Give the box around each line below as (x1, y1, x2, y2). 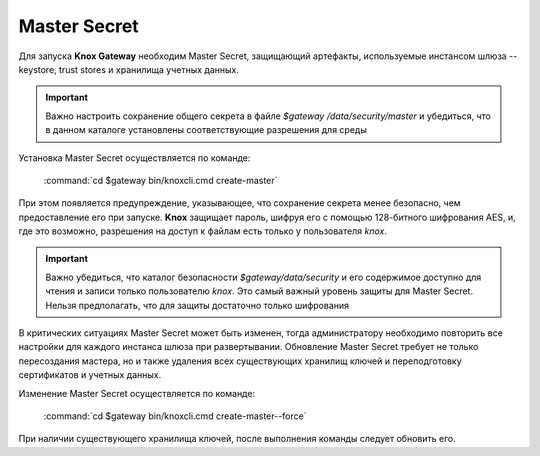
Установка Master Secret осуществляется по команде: (18, 151, 251, 164)
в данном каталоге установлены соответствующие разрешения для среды (45, 124, 367, 136)
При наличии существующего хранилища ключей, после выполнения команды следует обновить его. (18, 433, 456, 445)
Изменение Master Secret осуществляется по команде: (18, 387, 255, 399)
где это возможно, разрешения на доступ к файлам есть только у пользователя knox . (18, 225, 387, 237)
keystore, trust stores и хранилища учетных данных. (18, 63, 239, 75)
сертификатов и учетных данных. (18, 369, 162, 381)
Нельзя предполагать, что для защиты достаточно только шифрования (45, 299, 350, 311)
